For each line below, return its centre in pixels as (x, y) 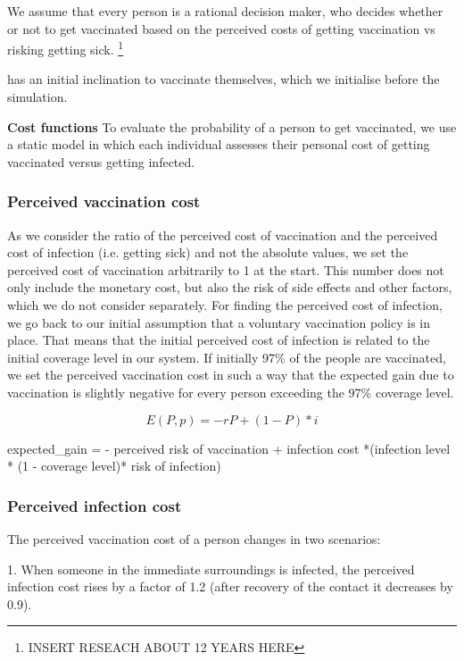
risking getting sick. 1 (66, 48)
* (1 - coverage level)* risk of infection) (114, 466)
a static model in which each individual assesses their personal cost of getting (219, 144)
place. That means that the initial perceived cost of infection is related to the (219, 340)
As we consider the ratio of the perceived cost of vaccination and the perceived (223, 234)
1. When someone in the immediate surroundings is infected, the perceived (211, 569)
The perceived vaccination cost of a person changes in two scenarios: (194, 538)
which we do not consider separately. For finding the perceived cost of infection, (225, 305)
